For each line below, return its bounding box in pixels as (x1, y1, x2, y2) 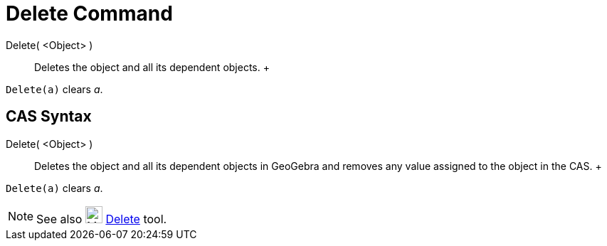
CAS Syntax (6, 107, 92, 126)
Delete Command (6, 1, 173, 26)
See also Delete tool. (36, 211, 167, 226)
